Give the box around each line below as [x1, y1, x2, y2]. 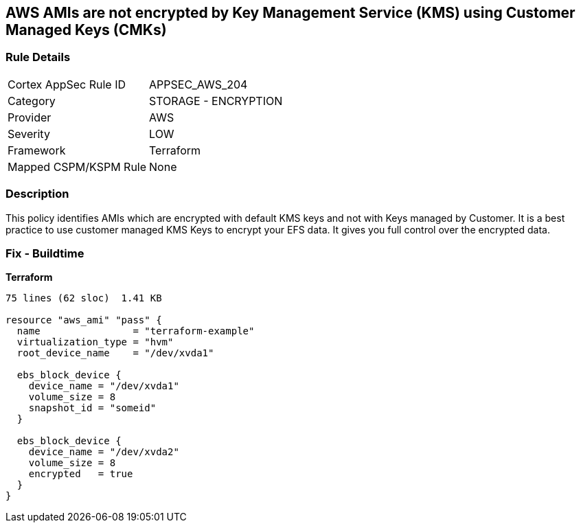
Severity [8, 126, 50, 141]
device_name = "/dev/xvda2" [28, 446, 179, 458]
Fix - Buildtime [5, 246, 84, 260]
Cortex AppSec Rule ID [8, 77, 126, 91]
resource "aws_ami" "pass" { [5, 314, 162, 326]
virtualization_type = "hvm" [16, 336, 174, 348]
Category [8, 93, 56, 108]
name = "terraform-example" [16, 325, 255, 337]
